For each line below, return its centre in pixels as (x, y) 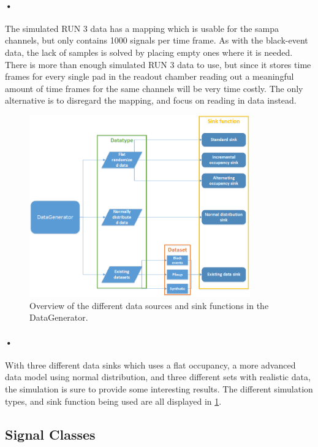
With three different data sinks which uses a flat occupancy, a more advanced (150, 365)
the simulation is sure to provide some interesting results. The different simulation (159, 388)
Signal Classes (50, 434)
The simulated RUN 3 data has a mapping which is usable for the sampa (142, 28)
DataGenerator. (59, 317)
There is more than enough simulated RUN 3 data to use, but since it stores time (158, 64)
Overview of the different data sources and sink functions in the (149, 305)
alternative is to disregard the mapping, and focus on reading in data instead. (151, 100)
